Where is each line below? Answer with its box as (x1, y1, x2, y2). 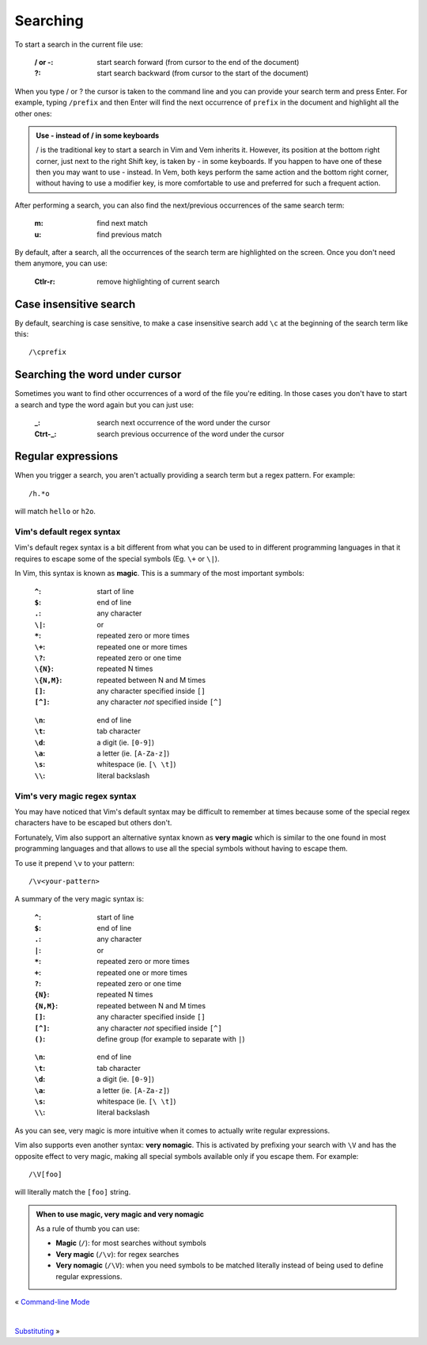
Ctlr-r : (34, 276, 55, 286)
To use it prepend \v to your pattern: (14, 858, 134, 867)
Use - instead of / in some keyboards (36, 131, 160, 140)
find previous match (96, 230, 162, 239)
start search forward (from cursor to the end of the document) (96, 57, 300, 67)
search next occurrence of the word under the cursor (96, 418, 270, 428)
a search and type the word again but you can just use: (14, 400, 194, 410)
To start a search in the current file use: (14, 40, 144, 49)
